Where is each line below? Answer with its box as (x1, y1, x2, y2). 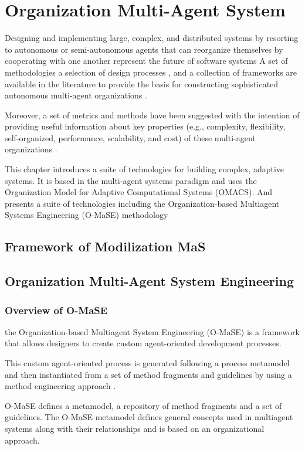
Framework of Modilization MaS (5, 237, 206, 255)
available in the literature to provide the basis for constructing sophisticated (5, 77, 279, 90)
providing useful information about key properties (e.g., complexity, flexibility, (5, 120, 286, 132)
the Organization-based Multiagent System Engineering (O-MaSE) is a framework (5, 325, 300, 337)
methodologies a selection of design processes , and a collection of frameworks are (5, 66, 297, 78)
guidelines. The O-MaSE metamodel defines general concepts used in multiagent (5, 411, 293, 423)
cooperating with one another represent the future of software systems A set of (5, 54, 288, 67)
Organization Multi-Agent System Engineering (5, 272, 294, 290)
